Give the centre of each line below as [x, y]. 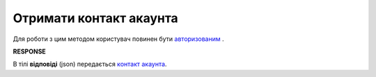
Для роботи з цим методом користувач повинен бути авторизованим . [118, 39]
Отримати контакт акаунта [96, 18]
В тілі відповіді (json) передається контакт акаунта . [90, 64]
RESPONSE [30, 51]
